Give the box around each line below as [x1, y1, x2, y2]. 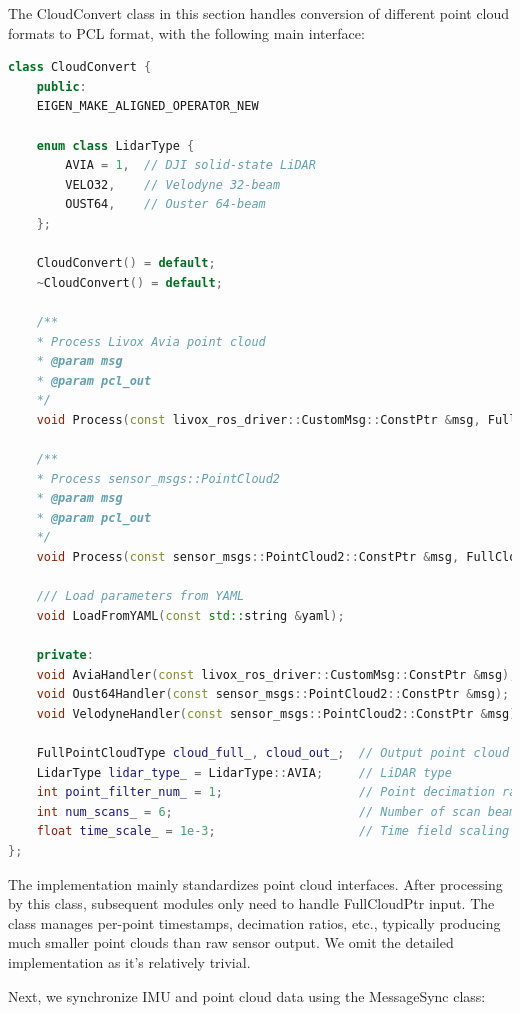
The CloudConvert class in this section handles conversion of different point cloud [8, 3, 510, 23]
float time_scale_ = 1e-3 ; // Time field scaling [36, 824, 510, 839]
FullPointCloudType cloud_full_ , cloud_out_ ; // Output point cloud [36, 745, 510, 760]
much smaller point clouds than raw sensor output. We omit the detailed [8, 932, 454, 953]
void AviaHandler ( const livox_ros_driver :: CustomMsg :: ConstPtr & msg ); [36, 667, 517, 682]
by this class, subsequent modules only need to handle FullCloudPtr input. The [8, 893, 495, 914]
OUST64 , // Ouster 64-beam [65, 197, 266, 212]
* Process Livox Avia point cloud [36, 334, 266, 349]
